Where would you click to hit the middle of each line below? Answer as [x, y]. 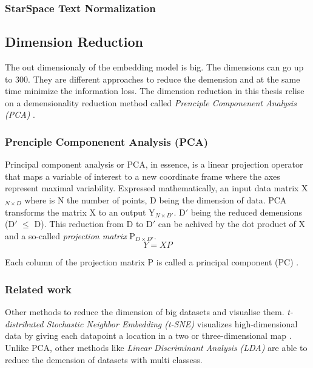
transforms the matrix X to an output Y [80, 212]
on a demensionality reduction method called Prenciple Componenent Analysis [151, 102]
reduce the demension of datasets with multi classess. [104, 359]
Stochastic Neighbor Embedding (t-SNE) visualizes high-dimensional [172, 323]
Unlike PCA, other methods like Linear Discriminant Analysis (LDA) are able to [156, 347]
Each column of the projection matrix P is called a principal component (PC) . [152, 262]
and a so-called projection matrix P [70, 235]
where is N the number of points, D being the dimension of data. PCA [156, 200]
